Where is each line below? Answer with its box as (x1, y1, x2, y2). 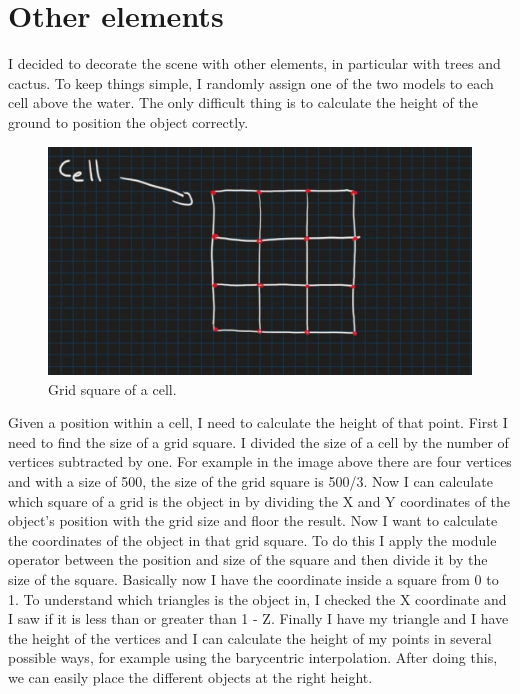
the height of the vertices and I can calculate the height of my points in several (8, 627, 492, 648)
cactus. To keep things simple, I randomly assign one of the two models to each (8, 72, 494, 93)
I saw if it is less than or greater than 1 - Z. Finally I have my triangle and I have (8, 608, 509, 629)
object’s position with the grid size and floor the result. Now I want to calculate (8, 510, 498, 531)
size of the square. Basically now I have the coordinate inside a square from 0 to (8, 569, 499, 589)
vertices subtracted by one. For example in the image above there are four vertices (8, 451, 512, 472)
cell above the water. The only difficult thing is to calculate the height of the (8, 92, 478, 113)
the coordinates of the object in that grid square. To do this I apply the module (8, 529, 497, 550)
